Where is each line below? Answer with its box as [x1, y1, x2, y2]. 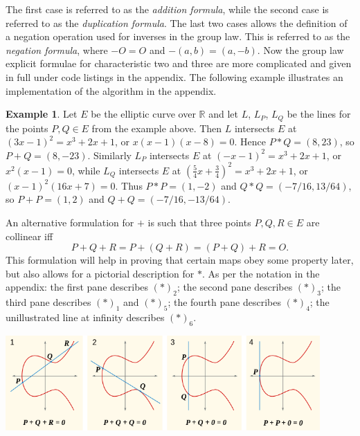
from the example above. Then [91, 120, 222, 135]
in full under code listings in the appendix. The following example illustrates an [6, 69, 343, 84]
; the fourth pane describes [168, 295, 281, 309]
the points [6, 120, 48, 135]
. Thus [115, 178, 143, 192]
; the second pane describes [177, 280, 293, 294]
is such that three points [147, 215, 251, 230]
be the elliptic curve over [91, 107, 196, 121]
